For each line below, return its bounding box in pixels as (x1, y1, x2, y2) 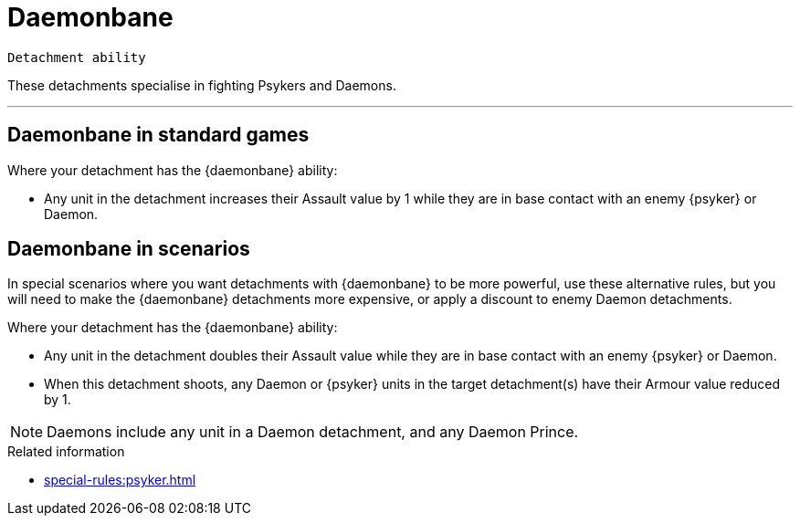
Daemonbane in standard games (7, 123, 310, 147)
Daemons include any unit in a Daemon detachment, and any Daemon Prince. (47, 423, 579, 442)
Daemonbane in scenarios (7, 237, 250, 261)
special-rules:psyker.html (44, 472, 196, 488)
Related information (7, 444, 125, 460)
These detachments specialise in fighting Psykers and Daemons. (7, 77, 396, 93)
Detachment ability (7, 49, 146, 65)
